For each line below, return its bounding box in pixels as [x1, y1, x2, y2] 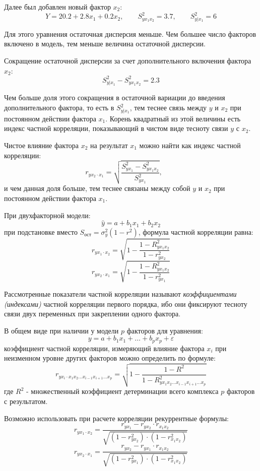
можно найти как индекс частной [139, 140, 241, 150]
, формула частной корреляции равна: [138, 226, 253, 237]
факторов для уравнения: [126, 325, 203, 335]
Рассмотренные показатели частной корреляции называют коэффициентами [4, 288, 237, 299]
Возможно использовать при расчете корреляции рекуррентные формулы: [4, 413, 229, 423]
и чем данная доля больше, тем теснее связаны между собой [4, 183, 190, 193]
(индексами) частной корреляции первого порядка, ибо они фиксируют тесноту [4, 298, 247, 309]
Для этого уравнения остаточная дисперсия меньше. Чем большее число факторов [4, 28, 256, 39]
